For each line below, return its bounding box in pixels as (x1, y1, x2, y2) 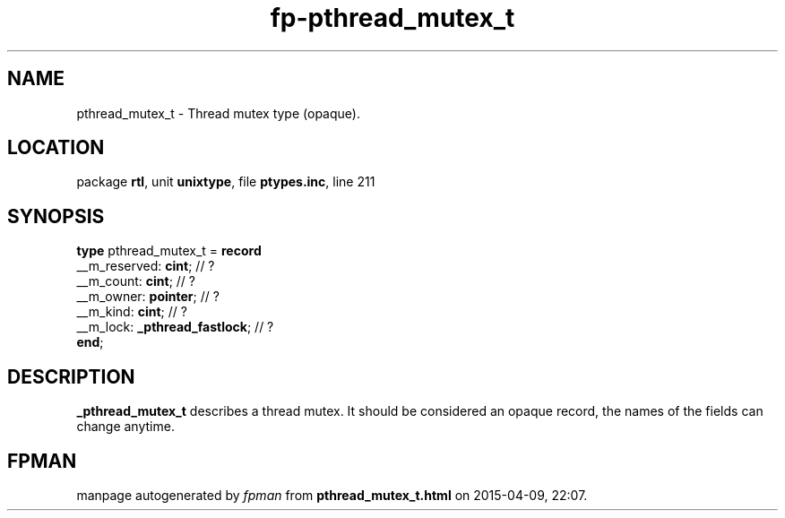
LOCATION (7, 136, 105, 160)
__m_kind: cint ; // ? (76, 304, 187, 320)
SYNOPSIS (7, 204, 105, 228)
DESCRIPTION (7, 365, 135, 388)
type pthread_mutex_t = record (76, 243, 262, 259)
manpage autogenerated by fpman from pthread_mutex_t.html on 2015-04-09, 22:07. (76, 487, 588, 503)
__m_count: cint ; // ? (76, 273, 196, 289)
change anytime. (76, 419, 175, 435)
